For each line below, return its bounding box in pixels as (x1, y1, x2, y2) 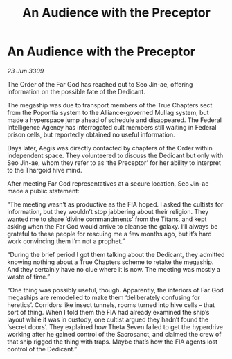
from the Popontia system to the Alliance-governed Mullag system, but (7, 108, 209, 116)
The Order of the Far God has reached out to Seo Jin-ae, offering (7, 80, 193, 88)
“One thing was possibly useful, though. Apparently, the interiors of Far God (7, 286, 224, 294)
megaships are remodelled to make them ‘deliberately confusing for (7, 293, 200, 301)
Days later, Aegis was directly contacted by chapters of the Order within (7, 143, 213, 152)
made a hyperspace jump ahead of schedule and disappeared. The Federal (7, 116, 222, 124)
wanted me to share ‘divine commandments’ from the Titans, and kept (7, 215, 207, 223)
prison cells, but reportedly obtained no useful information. (7, 130, 175, 139)
